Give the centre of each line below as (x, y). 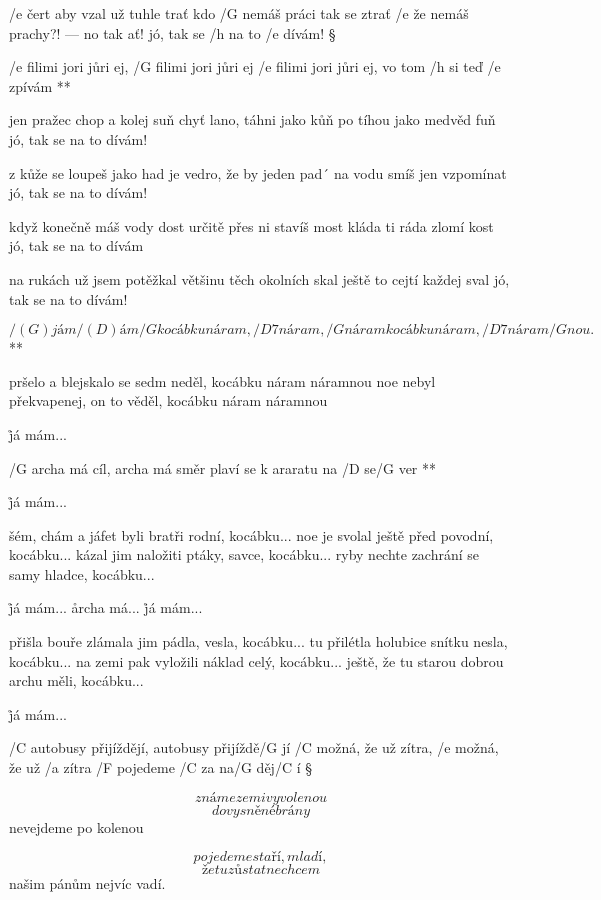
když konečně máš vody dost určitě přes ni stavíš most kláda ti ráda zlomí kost (251, 225)
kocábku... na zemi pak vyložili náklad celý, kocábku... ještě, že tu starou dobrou (256, 660)
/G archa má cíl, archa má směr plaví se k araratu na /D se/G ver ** (223, 467)
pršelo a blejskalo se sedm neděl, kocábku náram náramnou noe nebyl (222, 380)
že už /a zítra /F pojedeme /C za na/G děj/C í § (161, 767)
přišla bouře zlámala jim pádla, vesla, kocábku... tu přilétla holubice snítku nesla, (258, 641)
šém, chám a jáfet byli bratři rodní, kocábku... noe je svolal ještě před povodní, (251, 534)
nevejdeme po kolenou (76, 826)
